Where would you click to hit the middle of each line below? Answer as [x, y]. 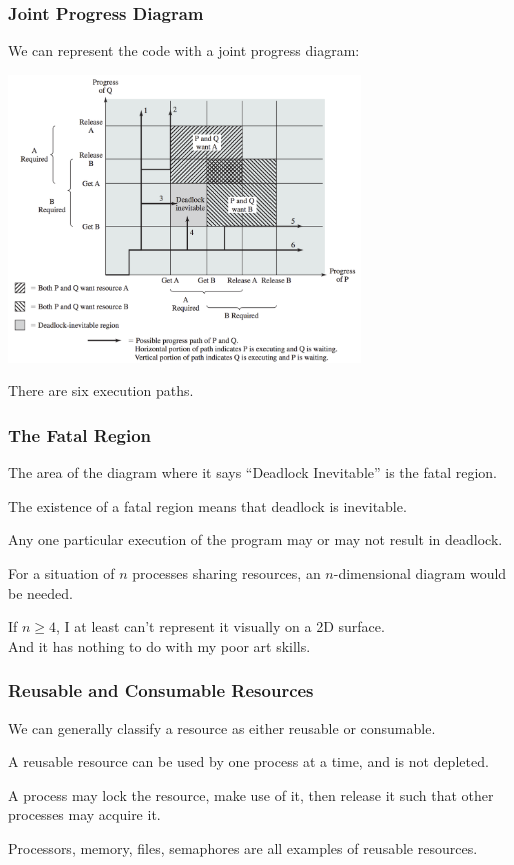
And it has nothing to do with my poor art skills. [159, 645]
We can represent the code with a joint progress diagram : [184, 50]
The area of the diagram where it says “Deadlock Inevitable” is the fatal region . [253, 472]
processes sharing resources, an [226, 572]
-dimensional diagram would [420, 572]
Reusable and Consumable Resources [161, 690]
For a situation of [61, 572]
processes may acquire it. [84, 814]
